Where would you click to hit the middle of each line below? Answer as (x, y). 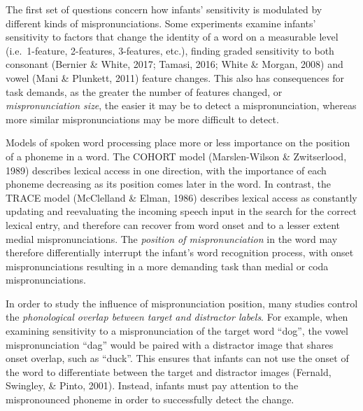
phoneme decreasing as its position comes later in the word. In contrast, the (168, 184)
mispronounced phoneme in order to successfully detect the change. (150, 399)
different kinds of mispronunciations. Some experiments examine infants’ (161, 23)
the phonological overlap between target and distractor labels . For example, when (177, 317)
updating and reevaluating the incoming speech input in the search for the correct (181, 211)
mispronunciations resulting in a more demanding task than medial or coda (167, 266)
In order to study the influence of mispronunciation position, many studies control (182, 303)
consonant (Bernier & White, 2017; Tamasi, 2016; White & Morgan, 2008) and (175, 64)
